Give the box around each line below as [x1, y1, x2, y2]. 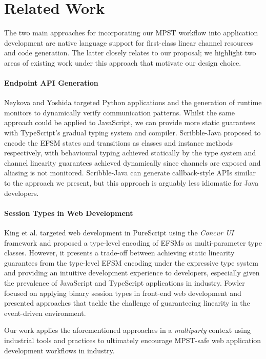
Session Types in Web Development [4, 207, 133, 218]
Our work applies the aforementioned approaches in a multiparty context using [4, 325, 251, 335]
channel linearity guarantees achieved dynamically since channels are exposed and [4, 157, 261, 168]
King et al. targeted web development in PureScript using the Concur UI [4, 227, 234, 238]
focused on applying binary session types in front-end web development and [4, 287, 241, 298]
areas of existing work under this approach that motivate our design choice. [4, 57, 241, 68]
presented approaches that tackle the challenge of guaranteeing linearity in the [4, 297, 250, 308]
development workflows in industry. [4, 345, 115, 355]
